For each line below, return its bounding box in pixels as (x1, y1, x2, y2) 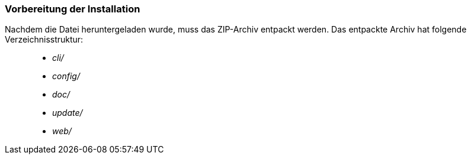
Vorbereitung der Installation (5, 3, 140, 15)
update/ (52, 108, 83, 118)
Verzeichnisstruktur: (5, 34, 84, 45)
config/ (52, 71, 80, 82)
